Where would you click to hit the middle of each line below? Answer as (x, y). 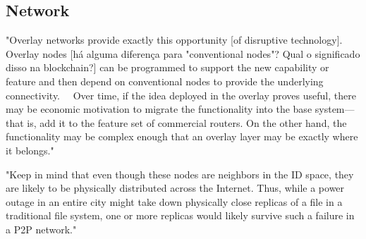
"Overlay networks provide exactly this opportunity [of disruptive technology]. (174, 40)
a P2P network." (41, 229)
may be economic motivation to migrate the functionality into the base (159, 109)
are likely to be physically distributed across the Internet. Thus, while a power (175, 188)
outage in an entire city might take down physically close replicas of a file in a (174, 201)
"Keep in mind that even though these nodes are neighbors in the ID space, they (180, 174)
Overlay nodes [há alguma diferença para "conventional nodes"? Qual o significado (183, 53)
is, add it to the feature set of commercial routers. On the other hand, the (187, 122)
